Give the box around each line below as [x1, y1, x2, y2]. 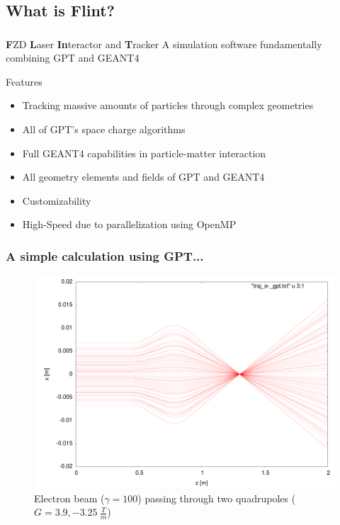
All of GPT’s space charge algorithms [22, 122, 186, 137]
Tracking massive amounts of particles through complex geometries [22, 98, 314, 113]
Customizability [22, 193, 91, 208]
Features [6, 74, 42, 89]
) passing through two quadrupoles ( [137, 490, 296, 505]
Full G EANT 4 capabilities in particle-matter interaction [22, 145, 266, 160]
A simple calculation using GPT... [6, 247, 204, 264]
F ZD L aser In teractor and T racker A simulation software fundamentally [6, 36, 322, 51]
